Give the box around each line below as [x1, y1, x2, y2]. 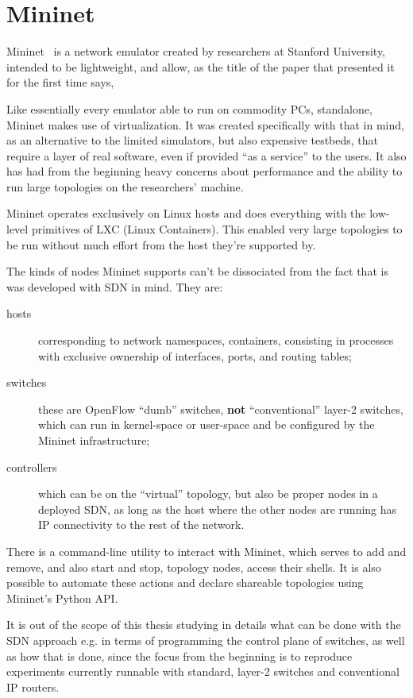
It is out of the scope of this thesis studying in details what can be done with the [6, 616, 401, 633]
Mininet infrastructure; [38, 432, 150, 448]
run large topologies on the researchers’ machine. [6, 178, 244, 195]
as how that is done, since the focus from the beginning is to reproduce [6, 647, 353, 664]
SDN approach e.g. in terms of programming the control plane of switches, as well [6, 631, 405, 648]
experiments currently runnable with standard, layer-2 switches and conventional [6, 663, 399, 680]
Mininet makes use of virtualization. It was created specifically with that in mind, [6, 116, 404, 133]
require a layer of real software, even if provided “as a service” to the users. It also [6, 147, 407, 164]
